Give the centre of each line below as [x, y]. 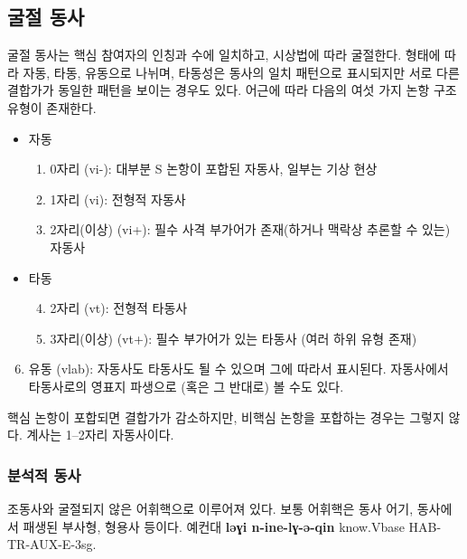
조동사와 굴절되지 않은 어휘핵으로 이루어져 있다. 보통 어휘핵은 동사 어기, [210, 508]
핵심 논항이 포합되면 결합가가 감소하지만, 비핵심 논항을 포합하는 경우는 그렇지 [226, 417]
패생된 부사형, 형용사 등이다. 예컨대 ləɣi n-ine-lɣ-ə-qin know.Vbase [214, 526]
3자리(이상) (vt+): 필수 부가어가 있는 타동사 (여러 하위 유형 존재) [233, 338]
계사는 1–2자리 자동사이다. [100, 435]
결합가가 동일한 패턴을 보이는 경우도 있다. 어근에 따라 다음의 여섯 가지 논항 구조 [232, 90]
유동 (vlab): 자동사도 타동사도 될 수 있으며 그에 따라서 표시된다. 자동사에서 [238, 369]
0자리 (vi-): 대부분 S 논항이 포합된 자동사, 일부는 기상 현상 [214, 169]
